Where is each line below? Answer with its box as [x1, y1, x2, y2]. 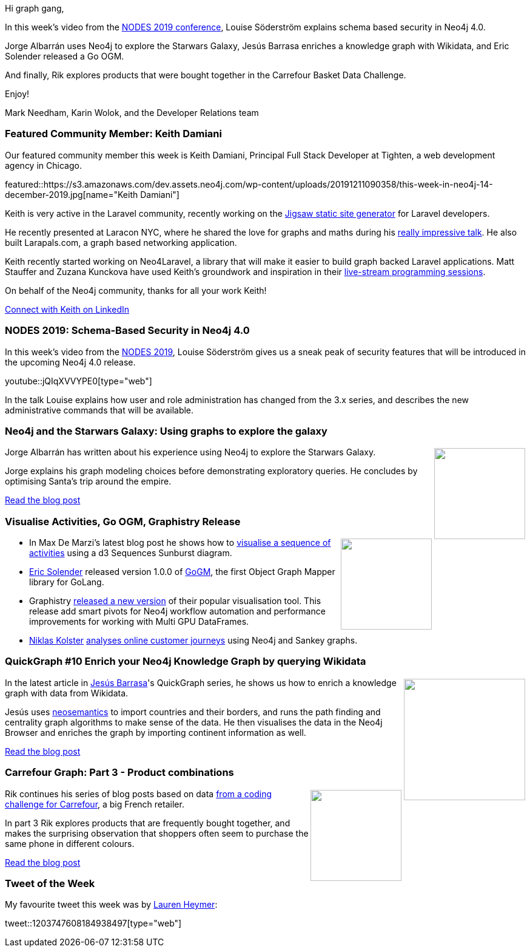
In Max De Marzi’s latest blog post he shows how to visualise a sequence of [29, 537, 331, 548]
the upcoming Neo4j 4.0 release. [5, 356, 136, 367]
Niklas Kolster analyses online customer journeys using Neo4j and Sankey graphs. [29, 635, 358, 645]
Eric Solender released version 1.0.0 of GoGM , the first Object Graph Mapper [29, 566, 335, 577]
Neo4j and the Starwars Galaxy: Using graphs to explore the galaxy [5, 424, 327, 437]
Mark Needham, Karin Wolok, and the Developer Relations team [5, 107, 259, 118]
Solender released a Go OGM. [5, 51, 124, 61]
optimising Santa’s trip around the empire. [5, 476, 172, 487]
